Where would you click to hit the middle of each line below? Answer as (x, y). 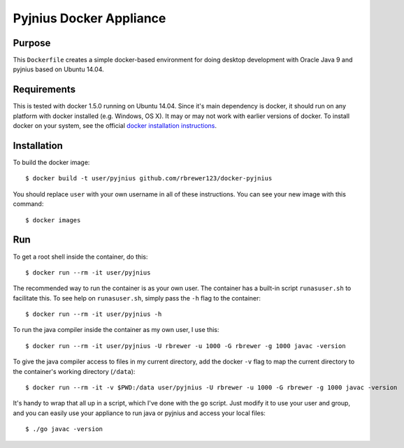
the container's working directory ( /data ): (74, 371)
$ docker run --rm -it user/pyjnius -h (94, 314)
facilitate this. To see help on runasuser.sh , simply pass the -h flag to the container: (137, 298)
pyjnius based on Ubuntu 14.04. (58, 69)
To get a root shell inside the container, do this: (80, 256)
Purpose (32, 43)
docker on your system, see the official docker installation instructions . (115, 126)
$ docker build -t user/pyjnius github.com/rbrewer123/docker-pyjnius (149, 179)
